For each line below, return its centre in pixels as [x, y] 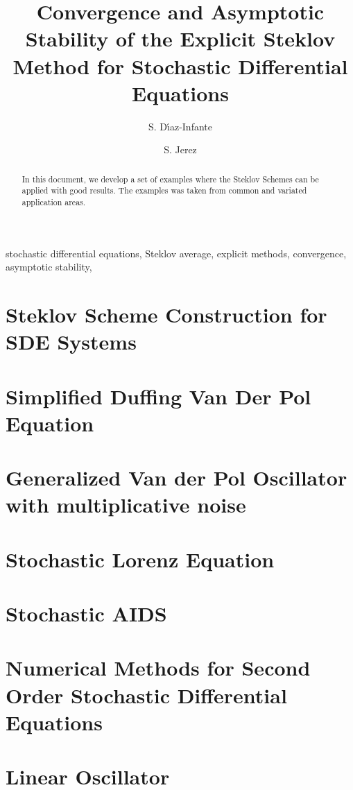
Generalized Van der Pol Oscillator [176, 478]
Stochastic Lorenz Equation [140, 559]
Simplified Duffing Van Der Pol [158, 396]
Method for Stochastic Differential [180, 66]
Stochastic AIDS [86, 613]
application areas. [54, 201]
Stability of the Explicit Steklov [180, 38]
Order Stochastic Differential [146, 695]
